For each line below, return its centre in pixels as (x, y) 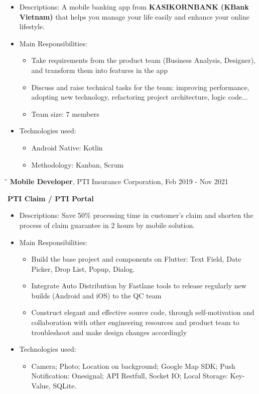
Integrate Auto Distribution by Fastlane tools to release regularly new (139, 286)
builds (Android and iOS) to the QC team (96, 295)
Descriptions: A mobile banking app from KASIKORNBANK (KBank (134, 7)
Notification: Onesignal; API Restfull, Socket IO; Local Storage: (129, 376)
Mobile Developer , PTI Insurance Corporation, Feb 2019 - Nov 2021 (119, 181)
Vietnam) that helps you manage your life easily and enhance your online (134, 16)
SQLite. (65, 386)
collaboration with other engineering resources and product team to (135, 322)
